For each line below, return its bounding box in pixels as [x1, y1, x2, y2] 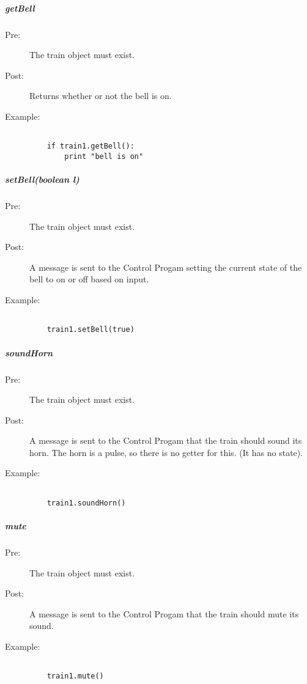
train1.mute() [46, 672, 104, 681]
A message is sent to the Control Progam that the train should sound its [29, 434, 302, 447]
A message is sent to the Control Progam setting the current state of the [29, 260, 302, 273]
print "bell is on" [64, 152, 144, 161]
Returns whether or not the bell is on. [29, 89, 172, 102]
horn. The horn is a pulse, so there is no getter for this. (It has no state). [29, 446, 303, 458]
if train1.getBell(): [46, 142, 135, 151]
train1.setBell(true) [46, 325, 135, 334]
